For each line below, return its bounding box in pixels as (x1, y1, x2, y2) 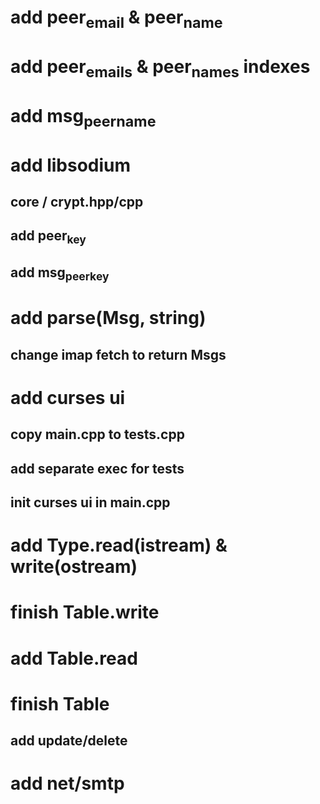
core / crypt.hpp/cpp (10, 193, 144, 210)
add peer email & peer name (10, 6, 223, 32)
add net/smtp (10, 772, 125, 795)
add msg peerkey (10, 264, 110, 284)
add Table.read (10, 647, 138, 670)
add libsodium (10, 154, 132, 176)
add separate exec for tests (10, 460, 185, 477)
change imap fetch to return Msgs (10, 346, 227, 363)
